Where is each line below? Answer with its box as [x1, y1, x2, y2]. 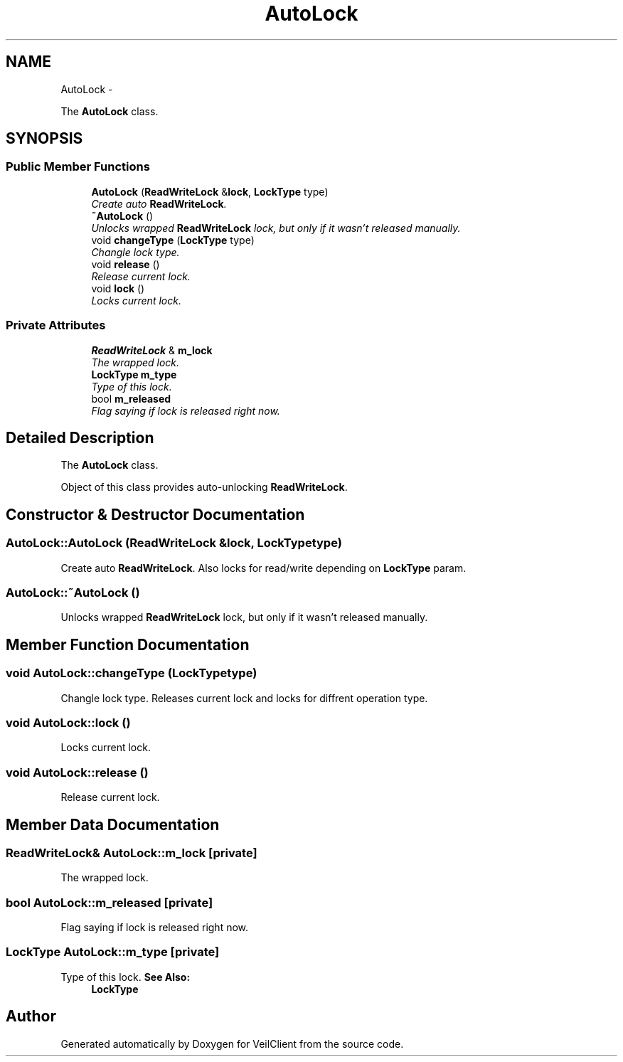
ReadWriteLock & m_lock [91, 344, 213, 356]
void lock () [91, 282, 145, 294]
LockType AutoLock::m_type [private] [6, 945, 220, 960]
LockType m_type [91, 368, 177, 381]
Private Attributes [6, 318, 106, 333]
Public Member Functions [6, 159, 150, 174]
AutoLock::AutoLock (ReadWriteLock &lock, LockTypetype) [6, 536, 342, 551]
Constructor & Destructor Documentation [6, 505, 305, 524]
